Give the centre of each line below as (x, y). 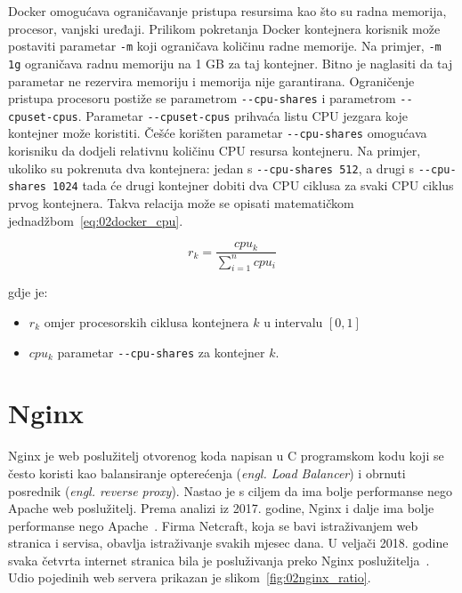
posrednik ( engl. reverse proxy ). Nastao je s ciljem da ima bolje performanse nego (231, 490)
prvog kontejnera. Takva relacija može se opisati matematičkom (181, 202)
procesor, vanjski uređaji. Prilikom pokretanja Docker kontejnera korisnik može (224, 28)
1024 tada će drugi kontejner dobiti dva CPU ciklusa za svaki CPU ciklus (253, 185)
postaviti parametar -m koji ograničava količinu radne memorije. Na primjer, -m (225, 46)
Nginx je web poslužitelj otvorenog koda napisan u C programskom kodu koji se (226, 456)
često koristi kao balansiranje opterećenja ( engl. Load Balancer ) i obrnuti (207, 473)
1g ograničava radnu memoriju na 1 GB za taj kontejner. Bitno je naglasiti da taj (231, 63)
